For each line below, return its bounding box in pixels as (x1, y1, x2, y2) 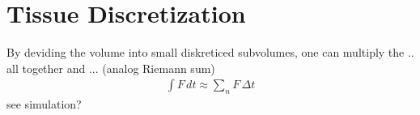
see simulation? (6, 96, 82, 113)
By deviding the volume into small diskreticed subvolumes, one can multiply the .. (6, 44, 414, 61)
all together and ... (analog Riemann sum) (6, 59, 215, 76)
